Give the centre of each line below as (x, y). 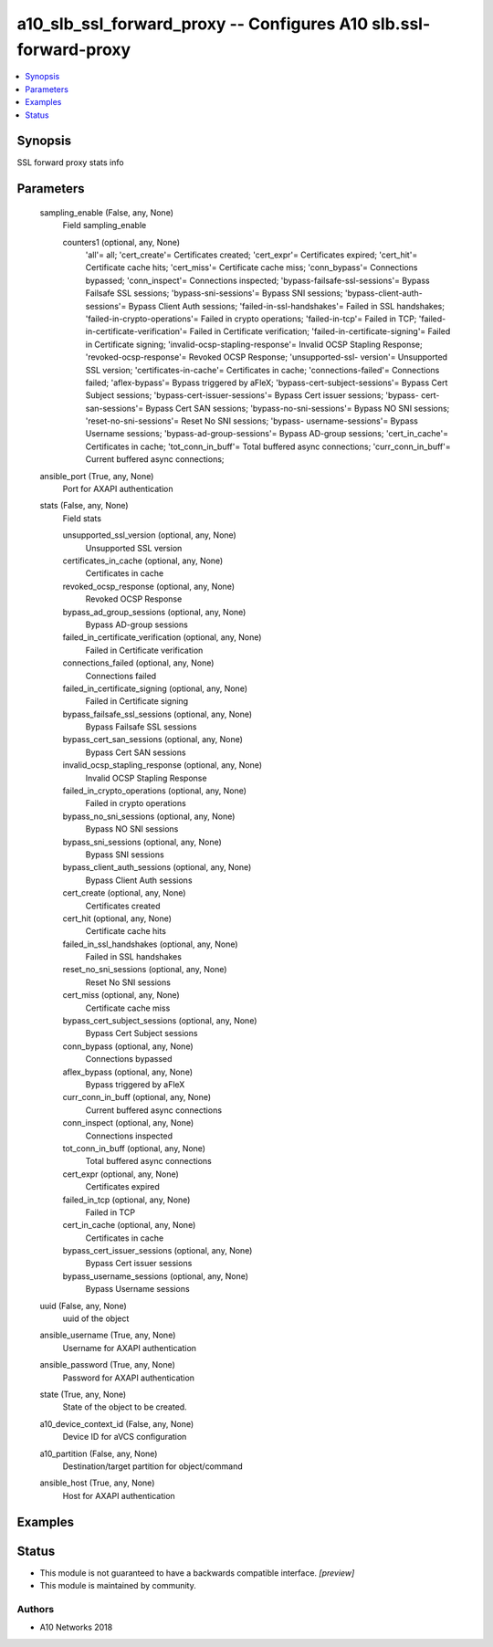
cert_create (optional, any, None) (124, 893)
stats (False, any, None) (84, 506)
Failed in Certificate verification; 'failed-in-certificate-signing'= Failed (320, 331)
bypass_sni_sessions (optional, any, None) (142, 842)
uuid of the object (96, 1318)
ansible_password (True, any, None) (107, 1365)
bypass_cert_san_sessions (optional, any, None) (153, 740)
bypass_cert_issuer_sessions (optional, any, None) (157, 1251)
